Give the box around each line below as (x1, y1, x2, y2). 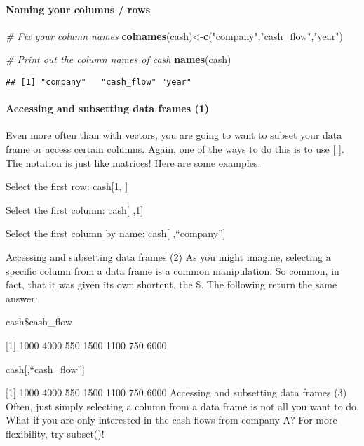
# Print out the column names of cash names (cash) (6, 52, 231, 67)
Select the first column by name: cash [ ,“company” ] (6, 226, 226, 241)
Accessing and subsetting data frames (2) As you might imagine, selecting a (6, 250, 331, 264)
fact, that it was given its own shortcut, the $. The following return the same (6, 277, 337, 292)
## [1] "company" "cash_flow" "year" (6, 76, 191, 87)
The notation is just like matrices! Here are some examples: (6, 155, 261, 170)
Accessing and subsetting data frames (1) (6, 101, 210, 116)
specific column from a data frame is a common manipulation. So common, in (6, 263, 339, 278)
